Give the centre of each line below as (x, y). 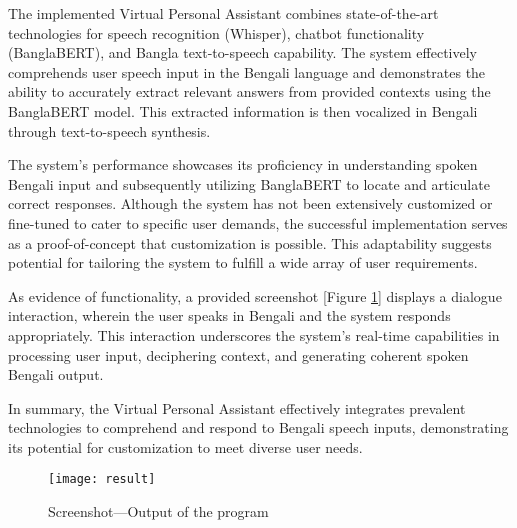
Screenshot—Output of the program (158, 511)
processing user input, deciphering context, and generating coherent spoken (238, 354)
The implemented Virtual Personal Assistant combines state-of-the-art (223, 13)
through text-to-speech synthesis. (109, 130)
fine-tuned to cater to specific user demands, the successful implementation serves (258, 222)
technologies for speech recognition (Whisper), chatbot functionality (216, 32)
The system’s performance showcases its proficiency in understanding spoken (243, 164)
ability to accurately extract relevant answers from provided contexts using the (249, 91)
